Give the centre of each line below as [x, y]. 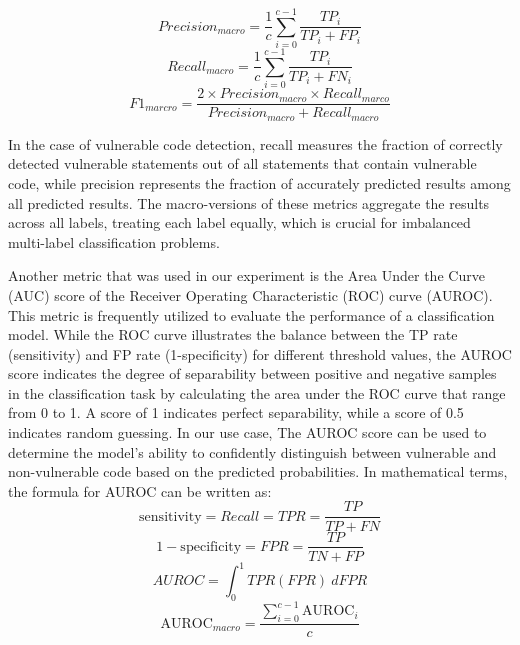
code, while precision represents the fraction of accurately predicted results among [259, 182]
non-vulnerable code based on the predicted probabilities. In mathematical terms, [258, 471]
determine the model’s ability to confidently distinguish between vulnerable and [252, 451]
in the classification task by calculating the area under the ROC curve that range [257, 392]
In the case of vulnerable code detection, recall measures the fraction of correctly [255, 143]
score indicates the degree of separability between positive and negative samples [252, 373]
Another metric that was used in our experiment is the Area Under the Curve [246, 275]
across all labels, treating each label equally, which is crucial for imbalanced [239, 222]
